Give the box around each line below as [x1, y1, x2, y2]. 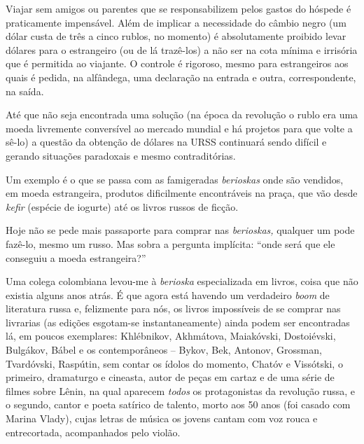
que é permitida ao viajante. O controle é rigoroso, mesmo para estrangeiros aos [6, 56, 349, 71]
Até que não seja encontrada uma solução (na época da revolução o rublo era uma [6, 107, 358, 122]
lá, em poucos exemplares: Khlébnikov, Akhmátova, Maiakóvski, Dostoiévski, [6, 328, 336, 343]
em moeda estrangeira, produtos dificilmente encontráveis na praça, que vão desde [6, 186, 358, 200]
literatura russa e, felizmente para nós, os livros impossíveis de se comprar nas [6, 301, 341, 316]
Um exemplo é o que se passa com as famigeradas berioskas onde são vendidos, [6, 172, 344, 186]
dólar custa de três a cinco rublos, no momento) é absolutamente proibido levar [6, 29, 346, 43]
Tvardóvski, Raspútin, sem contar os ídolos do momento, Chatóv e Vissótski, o [6, 356, 343, 370]
